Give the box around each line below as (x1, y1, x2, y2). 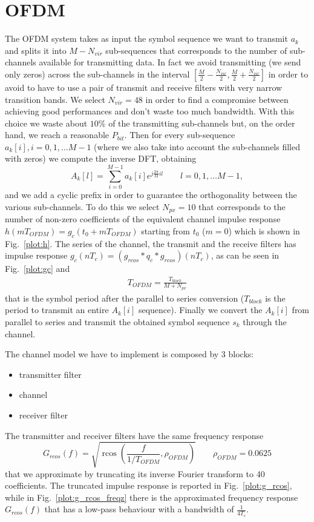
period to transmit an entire (5, 303, 109, 316)
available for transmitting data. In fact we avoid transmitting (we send (39, 56, 301, 68)
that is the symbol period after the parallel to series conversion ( (5, 291, 244, 304)
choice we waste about (5, 116, 88, 129)
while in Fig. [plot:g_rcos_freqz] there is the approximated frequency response (5, 491, 298, 503)
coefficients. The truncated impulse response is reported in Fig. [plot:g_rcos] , (5, 479, 292, 492)
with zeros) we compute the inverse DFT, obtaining (5, 152, 197, 165)
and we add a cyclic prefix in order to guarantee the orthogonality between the (5, 188, 297, 201)
